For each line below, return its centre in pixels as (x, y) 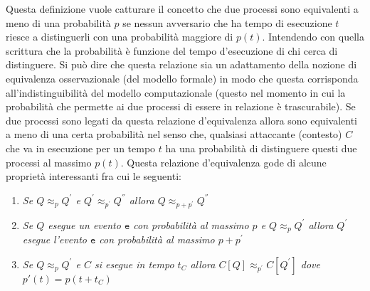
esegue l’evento (54, 239)
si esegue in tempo (134, 264)
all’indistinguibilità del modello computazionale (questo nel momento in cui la (176, 92)
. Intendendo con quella (313, 37)
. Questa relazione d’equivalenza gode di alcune (223, 162)
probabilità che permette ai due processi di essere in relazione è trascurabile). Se (181, 106)
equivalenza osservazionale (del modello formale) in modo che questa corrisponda (182, 78)
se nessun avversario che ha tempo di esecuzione (227, 22)
